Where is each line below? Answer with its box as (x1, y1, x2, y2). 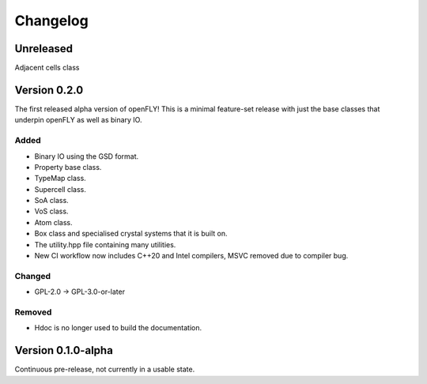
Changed (14, 270, 51, 281)
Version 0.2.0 (14, 83, 84, 96)
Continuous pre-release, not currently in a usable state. (14, 364, 195, 375)
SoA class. (34, 196, 69, 205)
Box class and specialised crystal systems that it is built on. (34, 229, 228, 239)
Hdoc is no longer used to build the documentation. (34, 323, 202, 333)
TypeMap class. (34, 174, 86, 183)
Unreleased (14, 42, 74, 55)
